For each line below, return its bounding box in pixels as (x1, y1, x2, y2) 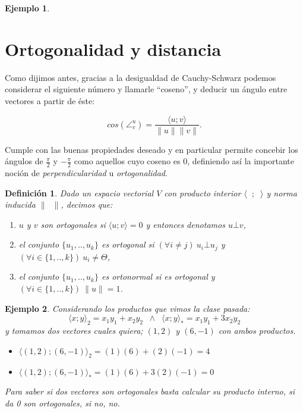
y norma (266, 186, 297, 199)
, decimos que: (61, 198, 113, 211)
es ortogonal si (101, 238, 154, 251)
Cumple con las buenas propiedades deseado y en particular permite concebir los (5, 143, 298, 155)
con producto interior (164, 186, 241, 199)
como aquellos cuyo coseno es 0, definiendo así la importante (74, 155, 294, 167)
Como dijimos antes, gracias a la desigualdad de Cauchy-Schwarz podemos (5, 71, 276, 83)
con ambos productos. (218, 324, 296, 336)
